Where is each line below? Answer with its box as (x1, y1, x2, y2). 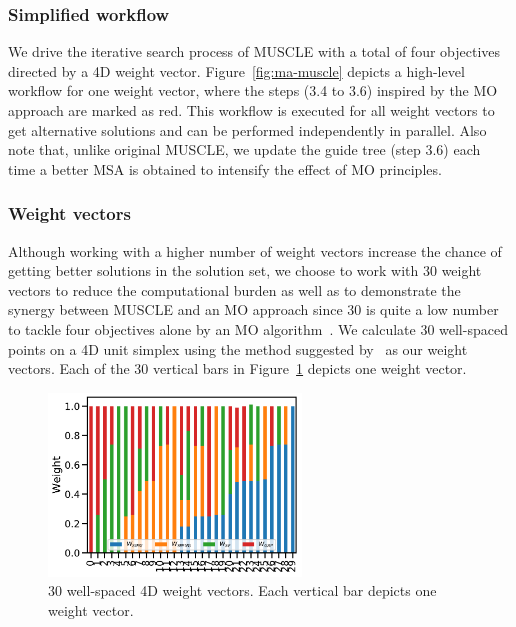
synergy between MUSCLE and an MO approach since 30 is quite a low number (8, 299, 499, 320)
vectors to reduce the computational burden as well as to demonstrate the (8, 279, 461, 300)
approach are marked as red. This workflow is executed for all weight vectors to (8, 100, 495, 120)
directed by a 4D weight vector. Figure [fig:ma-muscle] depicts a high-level (8, 60, 465, 81)
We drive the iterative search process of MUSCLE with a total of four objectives (8, 41, 501, 62)
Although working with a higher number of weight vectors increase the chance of (8, 240, 502, 261)
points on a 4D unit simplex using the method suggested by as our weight (8, 338, 468, 359)
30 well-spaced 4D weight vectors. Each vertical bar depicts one (48, 580, 437, 601)
